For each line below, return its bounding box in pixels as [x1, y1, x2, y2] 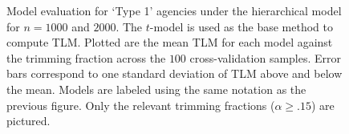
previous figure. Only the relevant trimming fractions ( [6, 96, 275, 113]
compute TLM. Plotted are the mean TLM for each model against [6, 34, 333, 51]
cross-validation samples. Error [189, 49, 342, 66]
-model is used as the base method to [149, 18, 333, 35]
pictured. [6, 112, 51, 129]
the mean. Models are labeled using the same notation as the [6, 80, 306, 97]
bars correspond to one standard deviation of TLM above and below [6, 65, 343, 82]
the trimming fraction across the [6, 49, 166, 66]
